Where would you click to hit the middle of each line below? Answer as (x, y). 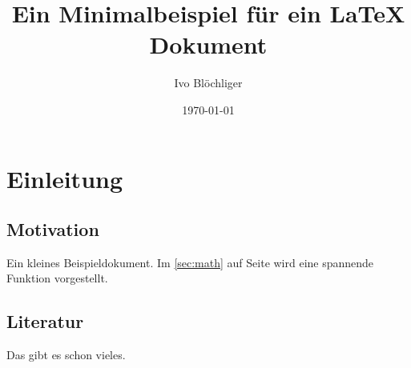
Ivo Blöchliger (208, 83)
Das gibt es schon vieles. (66, 355)
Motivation (53, 229)
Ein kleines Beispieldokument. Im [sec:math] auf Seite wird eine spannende (190, 262)
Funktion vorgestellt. (57, 278)
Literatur (45, 321)
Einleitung (65, 178)
